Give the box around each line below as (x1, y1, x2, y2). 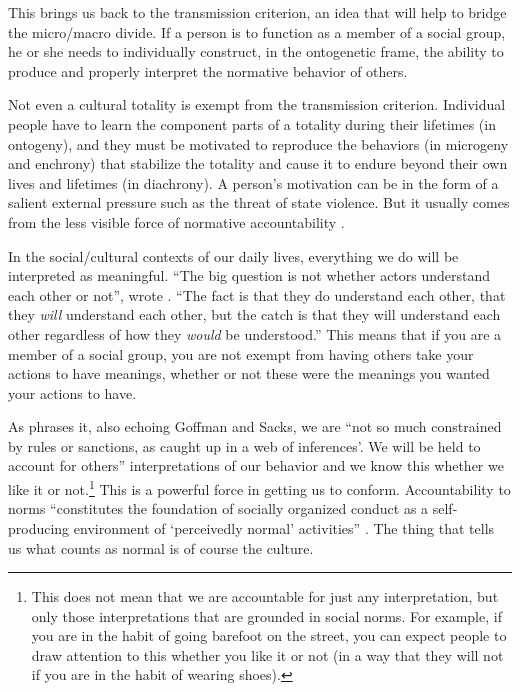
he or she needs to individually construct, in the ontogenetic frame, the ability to (8, 41, 504, 62)
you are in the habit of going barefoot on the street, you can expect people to (31, 625, 507, 646)
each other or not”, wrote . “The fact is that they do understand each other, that (8, 284, 506, 305)
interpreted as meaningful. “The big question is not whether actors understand (8, 265, 491, 286)
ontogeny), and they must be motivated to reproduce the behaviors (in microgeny (8, 133, 509, 154)
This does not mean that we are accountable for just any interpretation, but (31, 586, 499, 607)
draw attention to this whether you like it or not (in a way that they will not (31, 644, 504, 665)
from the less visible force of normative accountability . (8, 211, 345, 232)
